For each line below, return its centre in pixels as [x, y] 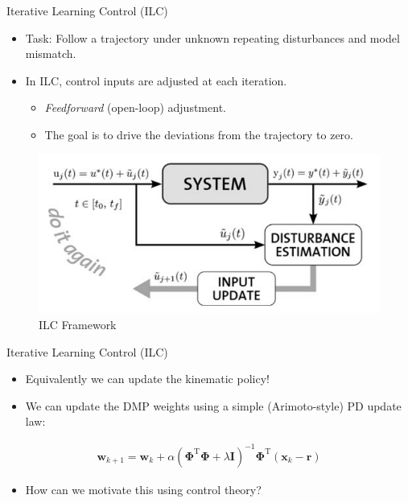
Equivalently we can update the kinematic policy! [147, 379]
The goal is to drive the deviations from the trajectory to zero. [199, 134]
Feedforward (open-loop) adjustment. [135, 107]
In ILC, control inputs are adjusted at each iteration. [156, 80]
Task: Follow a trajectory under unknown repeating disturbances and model [212, 37]
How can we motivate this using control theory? [143, 489]
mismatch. [51, 54]
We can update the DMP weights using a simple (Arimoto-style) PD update [213, 405]
